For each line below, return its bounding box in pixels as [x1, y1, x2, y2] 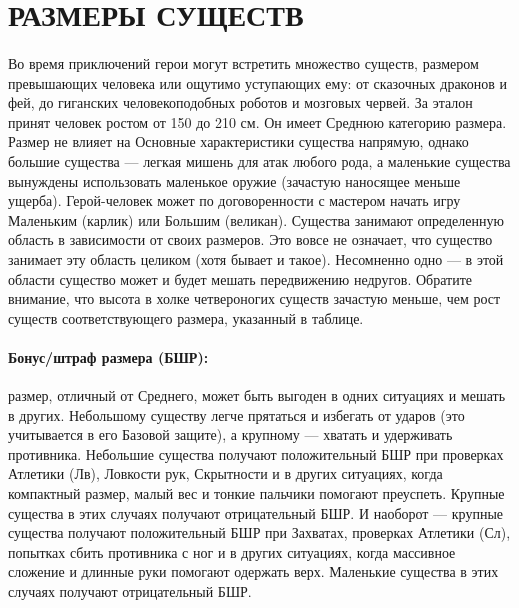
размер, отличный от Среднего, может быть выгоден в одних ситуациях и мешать [8, 385, 506, 406]
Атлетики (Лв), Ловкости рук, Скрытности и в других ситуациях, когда [8, 463, 443, 484]
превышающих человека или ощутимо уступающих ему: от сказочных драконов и [8, 72, 507, 93]
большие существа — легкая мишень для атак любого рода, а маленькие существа [8, 150, 511, 171]
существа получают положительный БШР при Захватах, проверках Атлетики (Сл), [8, 522, 511, 543]
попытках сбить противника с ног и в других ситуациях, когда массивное [8, 541, 456, 562]
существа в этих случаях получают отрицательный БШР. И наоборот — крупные [8, 502, 503, 523]
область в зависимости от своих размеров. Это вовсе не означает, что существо [8, 229, 493, 250]
